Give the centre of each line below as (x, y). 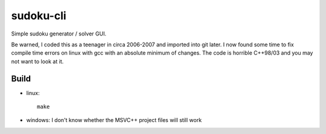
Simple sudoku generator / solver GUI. (59, 34)
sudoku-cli (39, 16)
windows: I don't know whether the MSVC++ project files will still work (114, 120)
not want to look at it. (37, 61)
